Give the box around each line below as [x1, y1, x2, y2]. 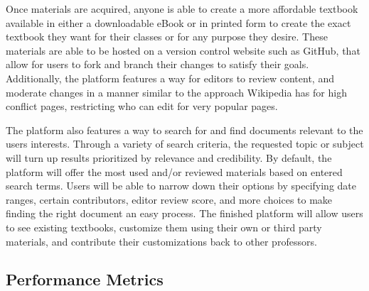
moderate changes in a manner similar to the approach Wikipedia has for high [6, 84, 347, 99]
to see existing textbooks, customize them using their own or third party [6, 219, 322, 234]
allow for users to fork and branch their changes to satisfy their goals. [6, 57, 309, 72]
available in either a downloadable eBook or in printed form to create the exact [6, 15, 351, 30]
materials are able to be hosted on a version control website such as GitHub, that [6, 43, 360, 57]
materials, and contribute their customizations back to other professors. [6, 234, 317, 248]
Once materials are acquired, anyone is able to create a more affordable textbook [6, 1, 358, 16]
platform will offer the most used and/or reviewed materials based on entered [6, 164, 343, 179]
